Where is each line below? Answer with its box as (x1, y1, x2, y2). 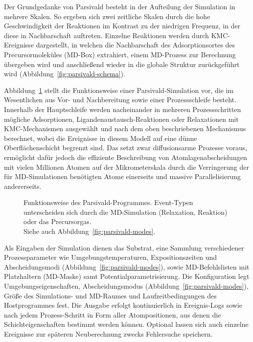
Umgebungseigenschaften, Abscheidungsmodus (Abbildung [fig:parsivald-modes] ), (4, 281, 249, 291)
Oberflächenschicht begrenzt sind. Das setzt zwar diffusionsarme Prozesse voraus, (4, 142, 248, 153)
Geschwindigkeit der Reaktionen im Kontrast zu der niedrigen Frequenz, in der (4, 21, 241, 31)
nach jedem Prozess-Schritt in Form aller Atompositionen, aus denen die (4, 309, 221, 319)
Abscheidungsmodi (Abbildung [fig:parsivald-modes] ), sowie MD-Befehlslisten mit (4, 261, 250, 272)
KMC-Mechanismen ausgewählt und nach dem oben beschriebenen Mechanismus (4, 123, 246, 134)
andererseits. (4, 181, 42, 191)
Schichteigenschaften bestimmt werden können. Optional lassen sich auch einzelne (4, 319, 249, 329)
